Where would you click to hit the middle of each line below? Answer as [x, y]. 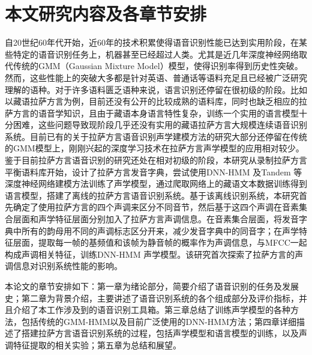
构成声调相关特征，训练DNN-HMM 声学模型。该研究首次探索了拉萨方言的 [150, 254]
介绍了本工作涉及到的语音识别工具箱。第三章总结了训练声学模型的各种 [151, 310]
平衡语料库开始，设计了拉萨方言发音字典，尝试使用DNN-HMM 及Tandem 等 [154, 171]
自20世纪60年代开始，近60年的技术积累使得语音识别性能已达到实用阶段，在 [152, 42]
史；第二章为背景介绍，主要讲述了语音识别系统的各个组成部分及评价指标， [152, 298]
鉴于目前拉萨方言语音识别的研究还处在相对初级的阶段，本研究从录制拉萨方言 [156, 160]
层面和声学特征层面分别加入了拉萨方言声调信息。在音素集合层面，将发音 [156, 219]
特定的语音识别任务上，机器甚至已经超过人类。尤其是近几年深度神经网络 [156, 54]
